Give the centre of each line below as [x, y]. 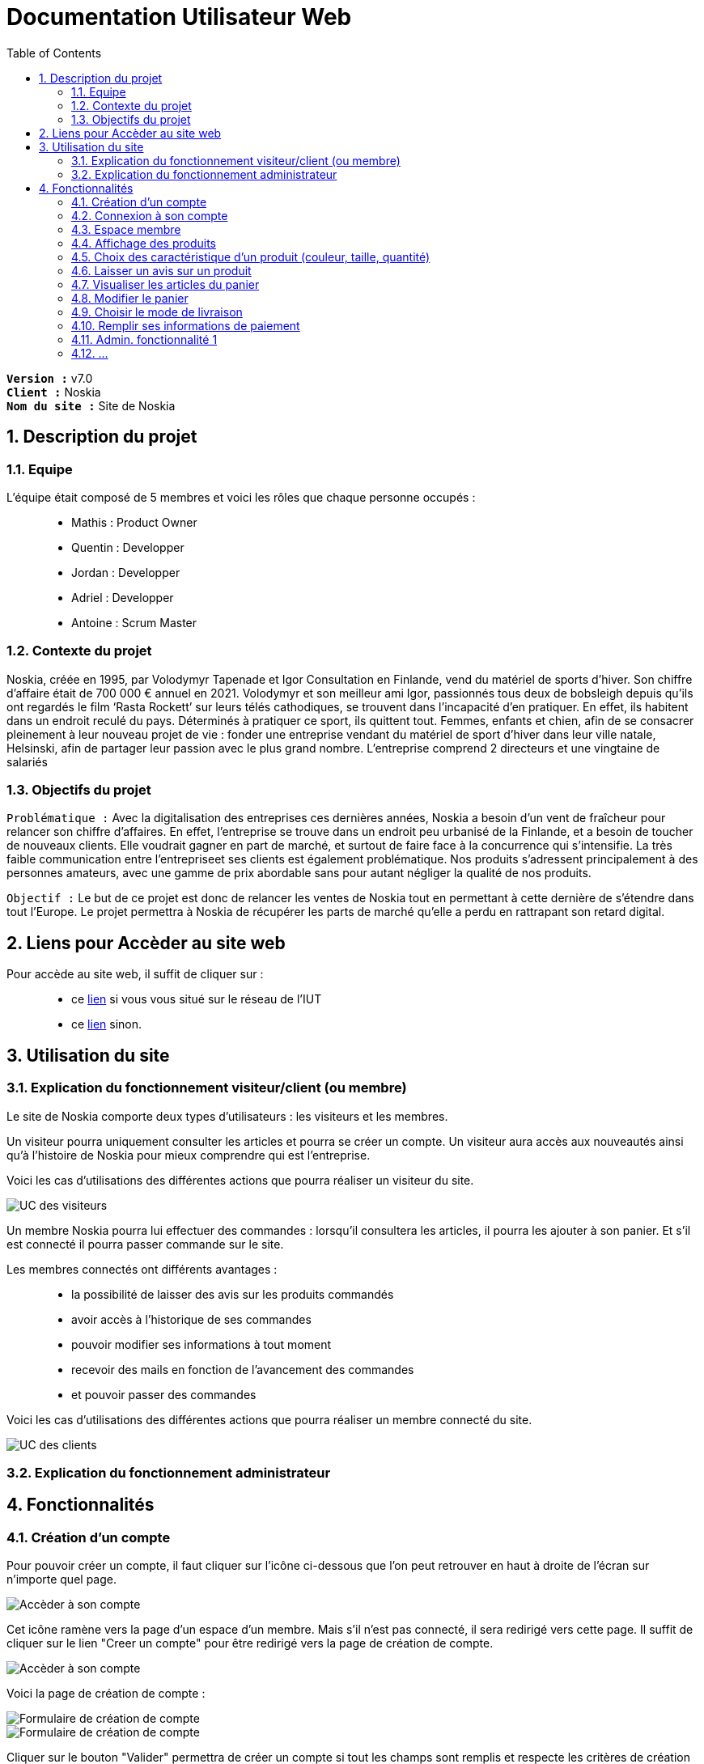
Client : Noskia [54, 392]
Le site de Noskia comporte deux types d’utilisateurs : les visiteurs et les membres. [227, 1116]
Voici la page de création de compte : [106, 1694]
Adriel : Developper [123, 597]
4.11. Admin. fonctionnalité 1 [144, 339]
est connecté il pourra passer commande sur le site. [145, 1244]
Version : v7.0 [50, 378]
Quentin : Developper [128, 547]
